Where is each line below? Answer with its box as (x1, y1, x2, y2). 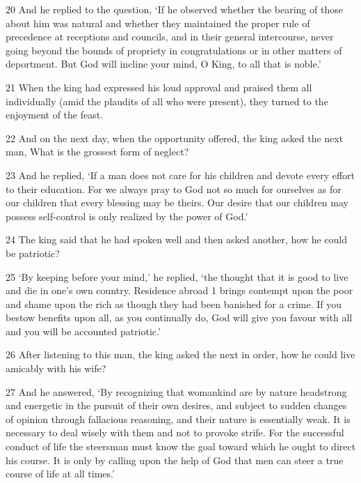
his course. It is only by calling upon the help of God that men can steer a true (6, 452, 344, 467)
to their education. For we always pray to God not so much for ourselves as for (6, 181, 342, 196)
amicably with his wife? (6, 361, 106, 376)
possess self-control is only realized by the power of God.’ (6, 208, 248, 223)
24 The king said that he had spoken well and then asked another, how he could (6, 232, 348, 247)
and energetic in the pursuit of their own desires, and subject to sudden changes (6, 398, 347, 413)
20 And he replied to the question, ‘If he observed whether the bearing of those (6, 2, 343, 16)
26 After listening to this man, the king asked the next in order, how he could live (6, 347, 355, 362)
